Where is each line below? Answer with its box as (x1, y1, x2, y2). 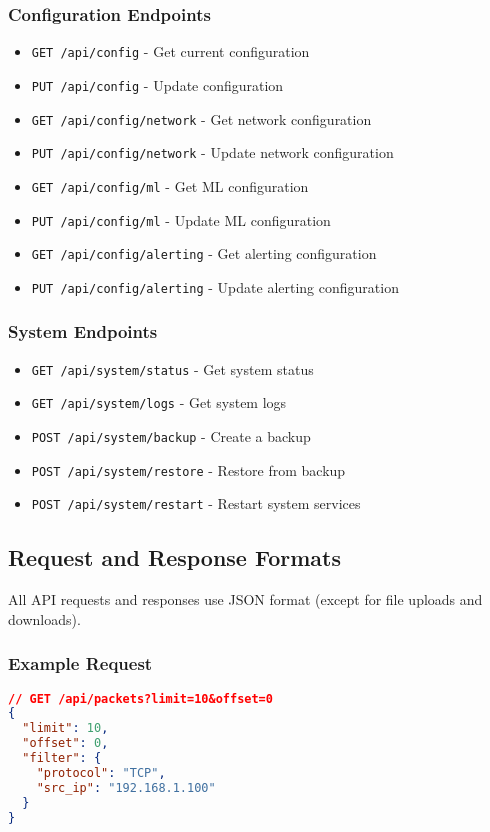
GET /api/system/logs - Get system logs (31, 392, 287, 413)
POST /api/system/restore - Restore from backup (31, 459, 346, 480)
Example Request (8, 651, 153, 676)
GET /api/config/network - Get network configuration (31, 108, 372, 129)
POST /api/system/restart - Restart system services (31, 493, 361, 514)
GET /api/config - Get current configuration (31, 41, 310, 62)
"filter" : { (22, 751, 102, 766)
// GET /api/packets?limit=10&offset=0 (8, 691, 273, 706)
